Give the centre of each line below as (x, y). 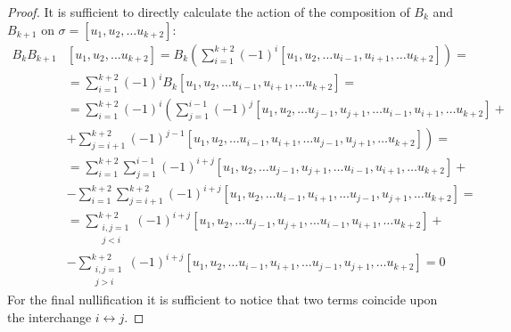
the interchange (49, 316)
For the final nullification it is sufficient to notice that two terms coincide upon (223, 300)
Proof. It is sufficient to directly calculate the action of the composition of (209, 12)
